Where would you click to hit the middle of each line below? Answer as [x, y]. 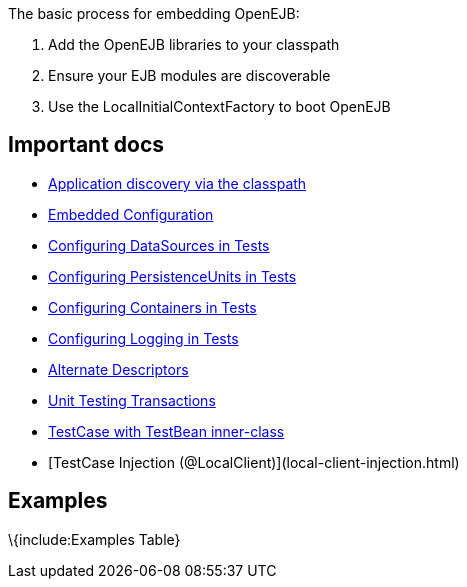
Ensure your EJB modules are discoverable [189, 75]
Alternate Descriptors [118, 369]
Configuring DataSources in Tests [159, 245]
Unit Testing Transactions [132, 400]
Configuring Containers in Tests [152, 307]
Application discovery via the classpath [177, 183]
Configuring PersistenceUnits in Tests [172, 276]
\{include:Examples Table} [94, 539]
